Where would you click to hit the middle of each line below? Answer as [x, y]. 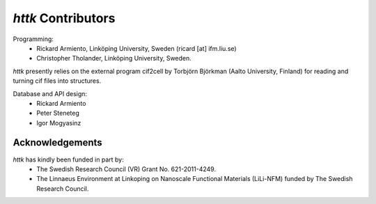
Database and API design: [50, 93]
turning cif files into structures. [57, 81]
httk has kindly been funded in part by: [69, 159]
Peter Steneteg [58, 113]
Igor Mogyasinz [59, 123]
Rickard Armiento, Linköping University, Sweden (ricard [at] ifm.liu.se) [136, 48]
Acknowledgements [57, 143]
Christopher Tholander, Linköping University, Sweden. [114, 58]
